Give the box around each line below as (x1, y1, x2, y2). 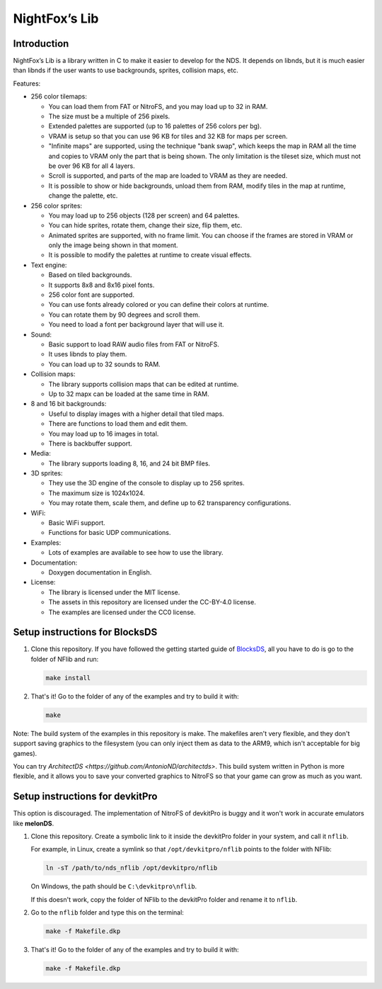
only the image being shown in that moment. (48, 241, 178, 249)
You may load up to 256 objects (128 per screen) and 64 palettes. (48, 211, 240, 220)
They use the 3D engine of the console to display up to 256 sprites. (48, 479, 245, 487)
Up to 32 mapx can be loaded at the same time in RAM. (48, 390, 209, 398)
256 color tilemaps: (30, 92, 88, 101)
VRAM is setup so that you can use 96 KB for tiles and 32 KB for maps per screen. (48, 132, 288, 140)
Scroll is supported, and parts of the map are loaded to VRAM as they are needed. (48, 171, 288, 180)
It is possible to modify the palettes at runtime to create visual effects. (48, 251, 253, 259)
